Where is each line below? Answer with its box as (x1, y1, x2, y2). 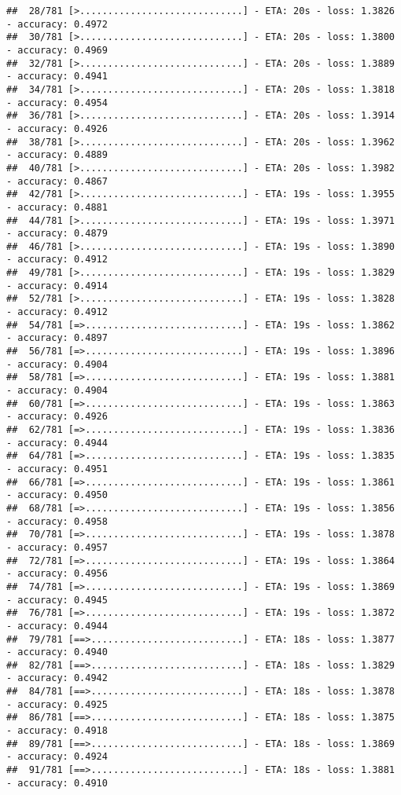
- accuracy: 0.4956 (6, 568, 108, 580)
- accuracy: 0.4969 (6, 44, 108, 56)
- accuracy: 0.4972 (6, 18, 108, 30)
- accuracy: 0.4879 (6, 228, 108, 240)
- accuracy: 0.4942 (6, 672, 108, 684)
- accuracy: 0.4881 (6, 201, 108, 213)
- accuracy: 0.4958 (6, 515, 108, 527)
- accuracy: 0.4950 (6, 489, 108, 501)
